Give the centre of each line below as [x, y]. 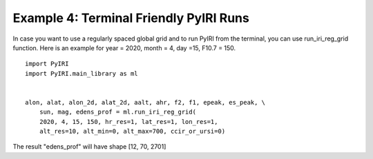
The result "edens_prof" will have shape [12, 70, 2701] [89, 147]
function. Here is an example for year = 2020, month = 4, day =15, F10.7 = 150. [124, 47]
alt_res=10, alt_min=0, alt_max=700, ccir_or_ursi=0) [132, 131]
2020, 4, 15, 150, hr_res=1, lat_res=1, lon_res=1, [128, 121]
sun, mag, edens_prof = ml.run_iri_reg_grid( [118, 112]
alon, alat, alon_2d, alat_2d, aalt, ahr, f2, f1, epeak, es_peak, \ [145, 102]
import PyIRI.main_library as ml [82, 73]
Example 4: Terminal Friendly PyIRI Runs [131, 18]
